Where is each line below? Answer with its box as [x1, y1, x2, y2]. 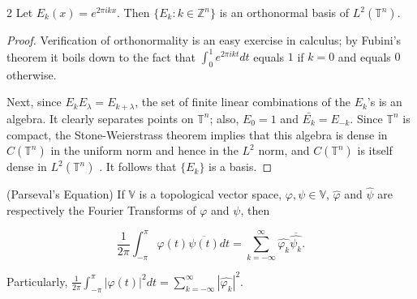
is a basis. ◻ [208, 158, 273, 175]
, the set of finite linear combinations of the [135, 93, 350, 110]
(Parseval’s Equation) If [6, 186, 125, 203]
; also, [209, 109, 239, 126]
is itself [357, 142, 393, 159]
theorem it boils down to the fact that [6, 48, 196, 65]
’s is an [367, 93, 402, 110]
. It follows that [99, 158, 177, 175]
